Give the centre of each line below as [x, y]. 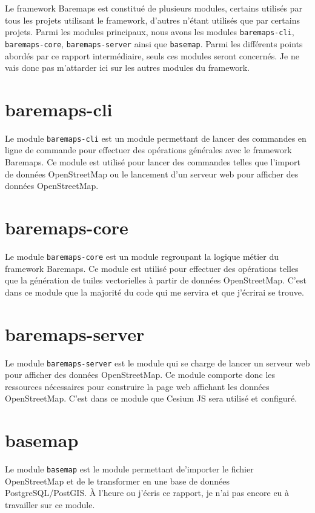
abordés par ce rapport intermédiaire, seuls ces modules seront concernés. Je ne [152, 55]
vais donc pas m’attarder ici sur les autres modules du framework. [127, 68]
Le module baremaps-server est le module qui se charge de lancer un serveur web [157, 362]
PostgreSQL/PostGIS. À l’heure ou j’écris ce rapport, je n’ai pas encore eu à [147, 493]
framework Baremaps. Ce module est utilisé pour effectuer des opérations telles [152, 268]
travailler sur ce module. [50, 504]
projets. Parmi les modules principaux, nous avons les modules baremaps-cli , [150, 32]
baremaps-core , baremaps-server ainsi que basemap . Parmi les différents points [154, 43]
